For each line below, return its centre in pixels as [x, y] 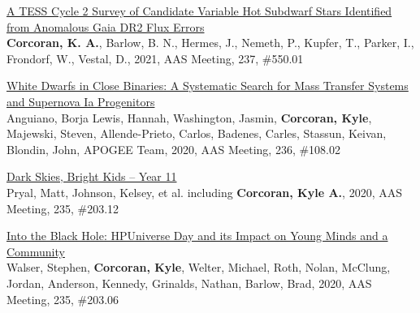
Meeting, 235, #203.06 [63, 299]
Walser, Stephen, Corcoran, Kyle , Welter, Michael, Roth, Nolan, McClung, [199, 267]
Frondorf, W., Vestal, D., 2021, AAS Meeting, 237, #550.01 [155, 58]
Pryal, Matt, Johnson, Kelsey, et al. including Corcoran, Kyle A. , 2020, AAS [204, 192]
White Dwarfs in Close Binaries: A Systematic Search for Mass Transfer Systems [208, 86]
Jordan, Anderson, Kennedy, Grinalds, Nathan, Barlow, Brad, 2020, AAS [189, 283]
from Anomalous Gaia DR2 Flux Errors [106, 26]
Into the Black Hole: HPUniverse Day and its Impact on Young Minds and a [197, 236]
